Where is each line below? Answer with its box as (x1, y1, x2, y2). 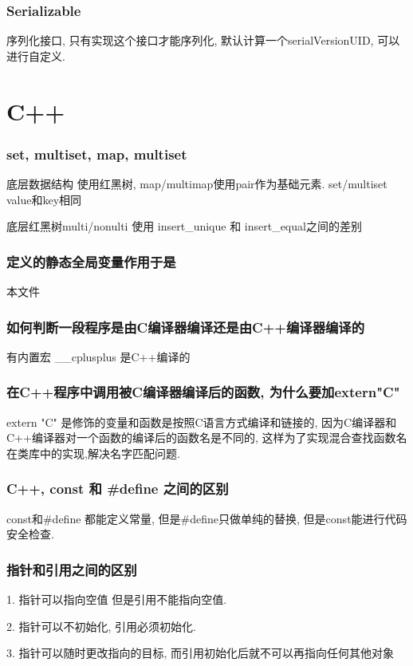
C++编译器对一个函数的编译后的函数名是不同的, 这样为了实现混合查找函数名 (6, 429, 407, 446)
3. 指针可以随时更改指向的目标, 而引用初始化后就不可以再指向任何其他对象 (6, 644, 395, 661)
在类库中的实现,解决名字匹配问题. (6, 444, 180, 461)
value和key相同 (6, 191, 82, 207)
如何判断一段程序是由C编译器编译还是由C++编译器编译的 (6, 317, 365, 337)
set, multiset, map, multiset (6, 144, 187, 164)
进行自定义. (6, 47, 65, 64)
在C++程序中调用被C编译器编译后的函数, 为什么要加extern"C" (6, 382, 400, 402)
